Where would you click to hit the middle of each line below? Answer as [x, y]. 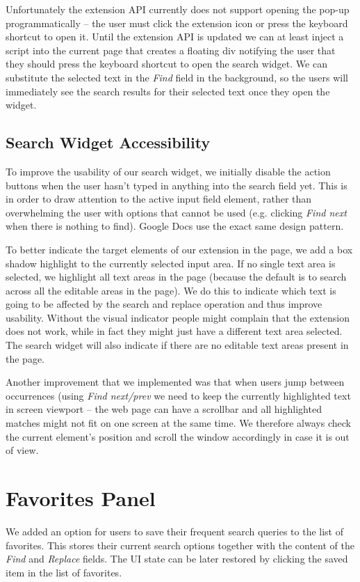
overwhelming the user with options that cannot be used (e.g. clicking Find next [176, 212]
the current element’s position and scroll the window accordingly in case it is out [178, 436]
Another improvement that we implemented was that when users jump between [175, 382]
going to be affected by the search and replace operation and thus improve [164, 304]
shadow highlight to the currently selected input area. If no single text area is [171, 263]
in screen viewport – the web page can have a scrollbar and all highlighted [164, 409]
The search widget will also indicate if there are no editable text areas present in [177, 345]
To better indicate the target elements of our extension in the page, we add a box [179, 249]
